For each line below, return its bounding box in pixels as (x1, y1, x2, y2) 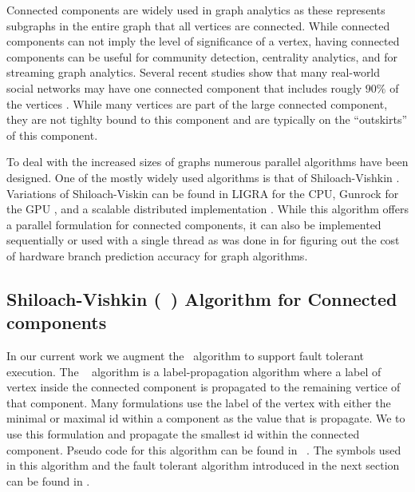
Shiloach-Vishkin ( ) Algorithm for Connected (6, 286, 397, 311)
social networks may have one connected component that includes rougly (6, 79, 362, 96)
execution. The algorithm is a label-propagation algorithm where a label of (6, 363, 381, 379)
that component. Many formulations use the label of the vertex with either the (6, 394, 391, 411)
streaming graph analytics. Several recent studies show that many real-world (6, 64, 381, 81)
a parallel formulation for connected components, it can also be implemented (6, 216, 381, 232)
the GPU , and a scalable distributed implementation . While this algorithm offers (6, 200, 409, 217)
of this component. (6, 126, 98, 143)
